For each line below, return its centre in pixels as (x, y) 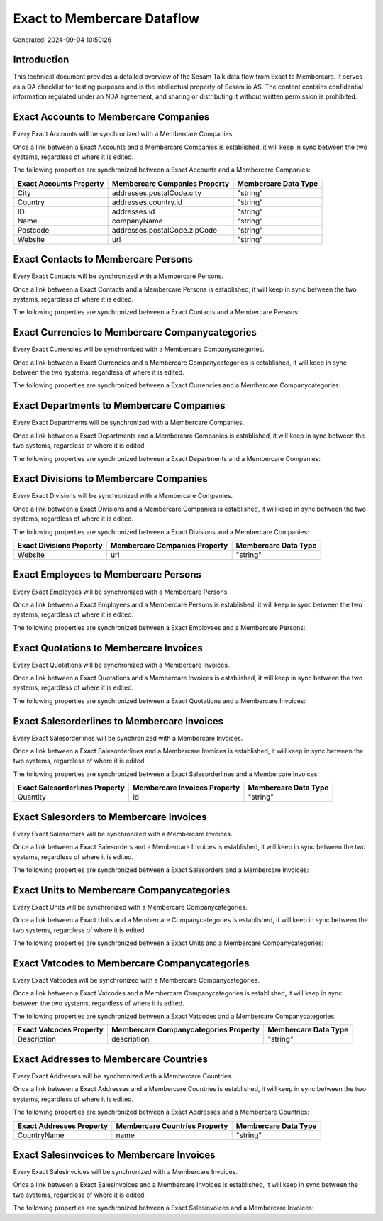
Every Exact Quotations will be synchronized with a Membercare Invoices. (121, 665)
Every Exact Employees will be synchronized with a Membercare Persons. (121, 592)
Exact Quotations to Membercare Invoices (108, 648)
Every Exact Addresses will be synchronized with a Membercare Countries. (123, 1076)
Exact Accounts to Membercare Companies (111, 117)
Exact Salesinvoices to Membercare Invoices (114, 1155)
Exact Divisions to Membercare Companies (111, 479)
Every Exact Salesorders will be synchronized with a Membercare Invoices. (123, 834)
